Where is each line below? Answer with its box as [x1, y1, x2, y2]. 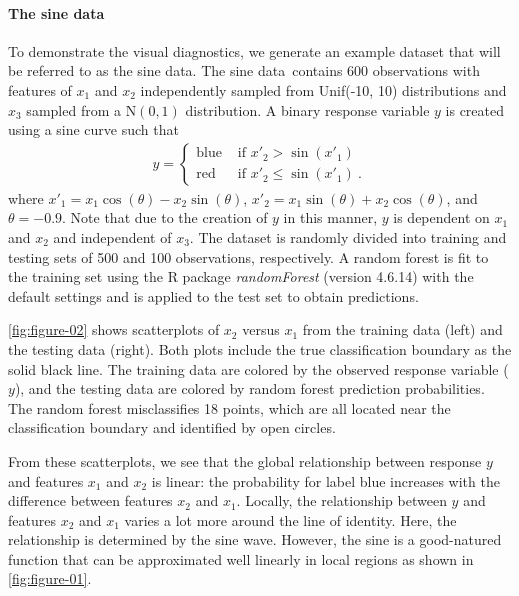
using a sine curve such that [8, 119, 179, 140]
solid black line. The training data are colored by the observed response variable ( [8, 358, 509, 379]
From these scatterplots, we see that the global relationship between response [8, 450, 482, 471]
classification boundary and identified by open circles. [8, 417, 336, 438]
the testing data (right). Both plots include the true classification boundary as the [8, 338, 512, 359]
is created [445, 99, 505, 120]
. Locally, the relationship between [236, 490, 447, 511]
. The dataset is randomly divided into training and [189, 226, 507, 247]
